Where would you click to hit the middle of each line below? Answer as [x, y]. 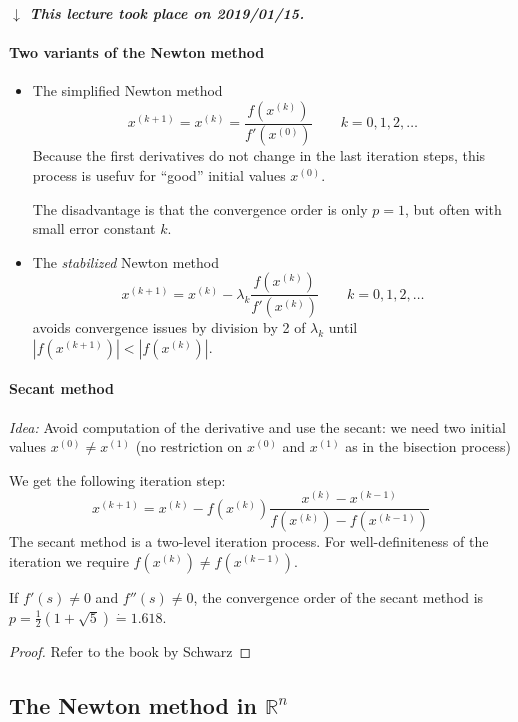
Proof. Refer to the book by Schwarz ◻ [130, 650]
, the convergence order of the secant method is [338, 596]
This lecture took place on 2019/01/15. [167, 12]
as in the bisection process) [428, 446]
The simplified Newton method [127, 89]
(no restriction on [189, 446]
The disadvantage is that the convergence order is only [200, 208]
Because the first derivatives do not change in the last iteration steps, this [259, 155]
